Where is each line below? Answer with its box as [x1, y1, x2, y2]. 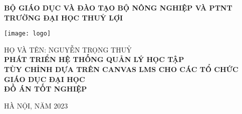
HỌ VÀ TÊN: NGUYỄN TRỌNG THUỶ [4, 44, 132, 54]
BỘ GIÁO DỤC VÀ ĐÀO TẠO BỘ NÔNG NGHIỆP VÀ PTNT [4, 2, 232, 12]
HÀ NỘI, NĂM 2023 [4, 100, 68, 110]
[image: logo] [4, 30, 51, 37]
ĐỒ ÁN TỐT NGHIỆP [4, 83, 87, 94]
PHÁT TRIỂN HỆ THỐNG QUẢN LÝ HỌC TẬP [4, 54, 184, 64]
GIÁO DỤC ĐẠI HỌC [4, 73, 85, 84]
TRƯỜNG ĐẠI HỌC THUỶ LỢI [4, 12, 123, 22]
